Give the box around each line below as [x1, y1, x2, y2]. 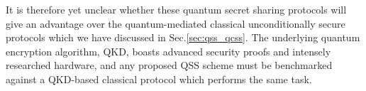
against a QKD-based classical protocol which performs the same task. [6, 71, 312, 86]
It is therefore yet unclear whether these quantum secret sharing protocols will [6, 2, 347, 16]
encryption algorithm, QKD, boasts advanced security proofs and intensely [6, 43, 331, 58]
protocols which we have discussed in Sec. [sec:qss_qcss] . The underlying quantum [6, 30, 360, 45]
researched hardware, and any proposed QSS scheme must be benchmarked [6, 58, 333, 73]
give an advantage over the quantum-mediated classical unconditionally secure [6, 16, 345, 31]
